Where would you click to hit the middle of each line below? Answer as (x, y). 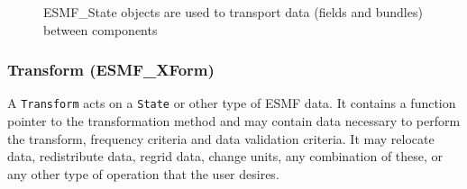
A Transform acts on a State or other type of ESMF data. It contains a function (232, 103)
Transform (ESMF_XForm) (111, 70)
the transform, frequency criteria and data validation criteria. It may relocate (221, 138)
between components (101, 29)
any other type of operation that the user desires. (143, 173)
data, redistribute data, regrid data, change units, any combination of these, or (225, 156)
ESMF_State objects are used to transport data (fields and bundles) (233, 12)
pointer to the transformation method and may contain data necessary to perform (234, 121)
